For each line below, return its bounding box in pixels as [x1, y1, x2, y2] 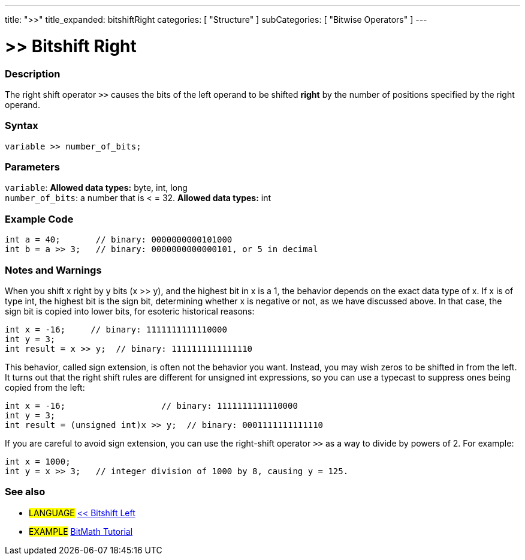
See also [5, 486, 46, 498]
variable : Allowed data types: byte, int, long [5, 182, 188, 193]
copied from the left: [5, 382, 85, 393]
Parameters [5, 161, 60, 173]
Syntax [5, 119, 38, 132]
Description [5, 67, 61, 80]
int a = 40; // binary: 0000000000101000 [5, 235, 233, 245]
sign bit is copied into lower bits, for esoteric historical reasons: [5, 306, 255, 316]
